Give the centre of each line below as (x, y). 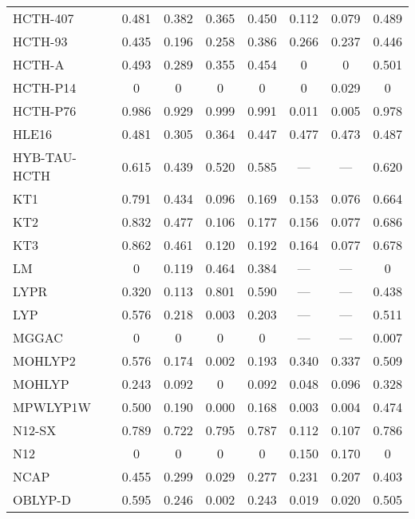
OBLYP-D (42, 499)
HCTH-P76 (45, 111)
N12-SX (35, 430)
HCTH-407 (43, 18)
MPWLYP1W (52, 407)
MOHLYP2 (44, 361)
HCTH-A (39, 64)
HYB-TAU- (45, 157)
